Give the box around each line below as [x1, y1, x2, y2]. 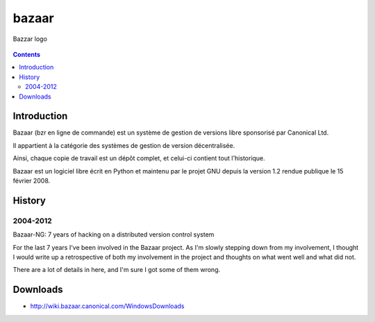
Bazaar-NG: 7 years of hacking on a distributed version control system [12, 230, 215, 239]
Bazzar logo [12, 35, 48, 43]
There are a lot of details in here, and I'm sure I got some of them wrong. [12, 266, 221, 274]
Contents [12, 50, 41, 58]
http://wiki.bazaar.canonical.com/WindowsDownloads [30, 302, 185, 310]
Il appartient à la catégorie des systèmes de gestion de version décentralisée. [12, 141, 235, 149]
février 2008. [12, 176, 51, 185]
